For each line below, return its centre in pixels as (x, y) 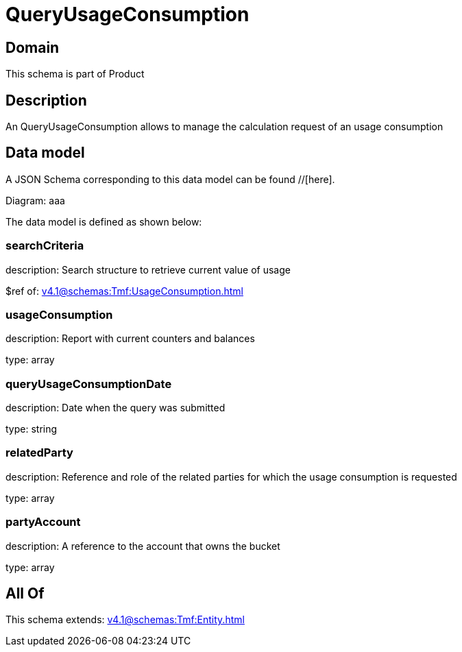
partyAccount (43, 522)
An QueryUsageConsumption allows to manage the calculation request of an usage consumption (224, 127)
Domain (33, 47)
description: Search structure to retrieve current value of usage (148, 269)
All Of (25, 594)
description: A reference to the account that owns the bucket (143, 546)
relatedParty (39, 453)
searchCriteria (45, 246)
